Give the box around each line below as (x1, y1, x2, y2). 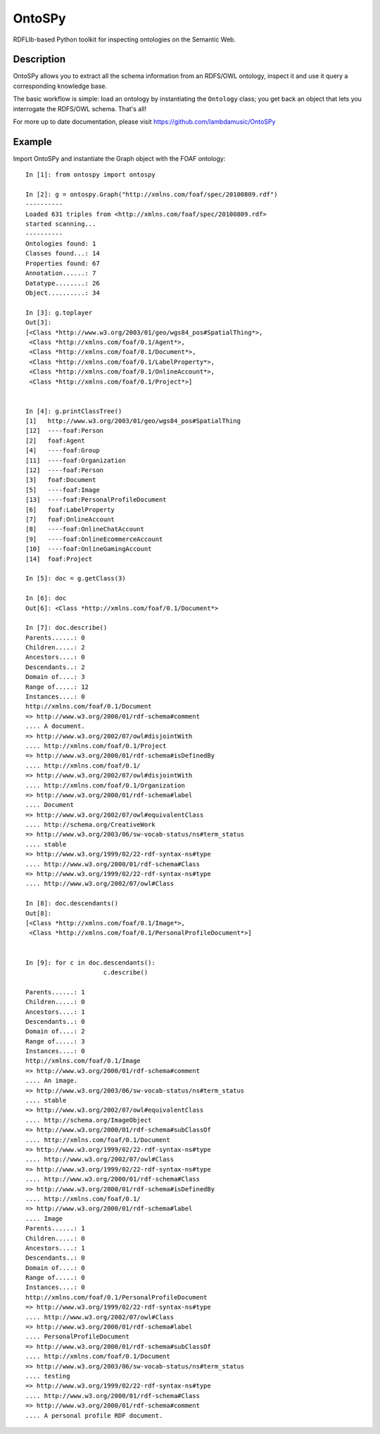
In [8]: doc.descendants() (25, 899, 119, 908)
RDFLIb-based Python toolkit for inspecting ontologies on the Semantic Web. (13, 35, 236, 44)
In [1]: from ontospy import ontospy (25, 171, 156, 179)
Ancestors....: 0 (25, 653, 85, 661)
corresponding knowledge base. (13, 82, 107, 90)
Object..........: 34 (25, 289, 100, 297)
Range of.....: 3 (25, 1037, 85, 1045)
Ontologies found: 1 (25, 240, 96, 248)
